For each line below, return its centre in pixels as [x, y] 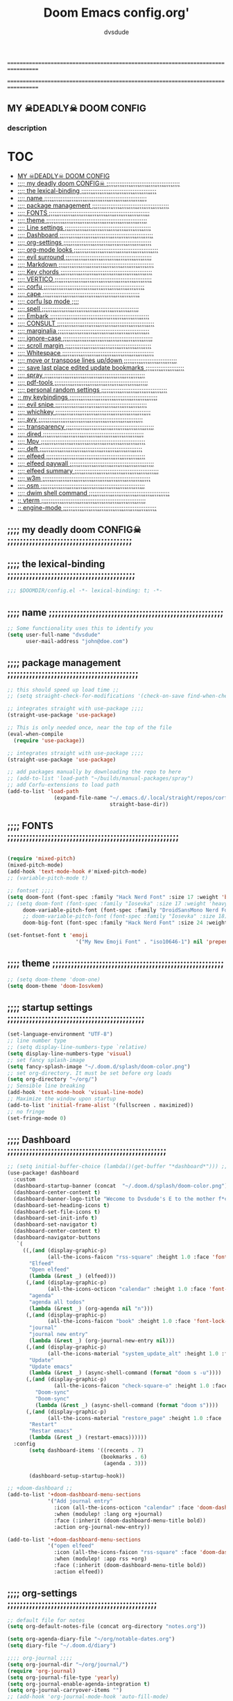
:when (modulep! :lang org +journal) [108, 1514]
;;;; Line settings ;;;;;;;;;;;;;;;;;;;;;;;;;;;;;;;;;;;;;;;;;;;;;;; [84, 228]
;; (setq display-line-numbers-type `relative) [77, 1048]
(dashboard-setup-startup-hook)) [77, 1476]
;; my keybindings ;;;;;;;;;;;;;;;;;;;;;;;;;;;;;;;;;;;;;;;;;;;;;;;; [87, 398]
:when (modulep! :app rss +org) [101, 1559]
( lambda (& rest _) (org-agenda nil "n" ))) [91, 1308]
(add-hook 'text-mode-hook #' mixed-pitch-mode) [77, 872]
